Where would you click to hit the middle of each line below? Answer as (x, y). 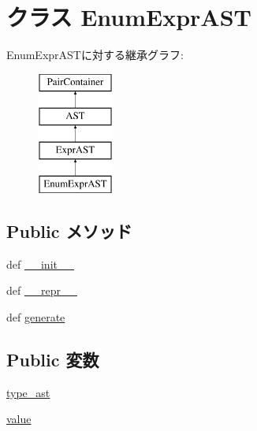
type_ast (28, 392)
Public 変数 (53, 359)
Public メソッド (69, 230)
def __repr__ (42, 290)
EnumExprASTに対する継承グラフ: (95, 55)
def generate (36, 316)
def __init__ (40, 264)
